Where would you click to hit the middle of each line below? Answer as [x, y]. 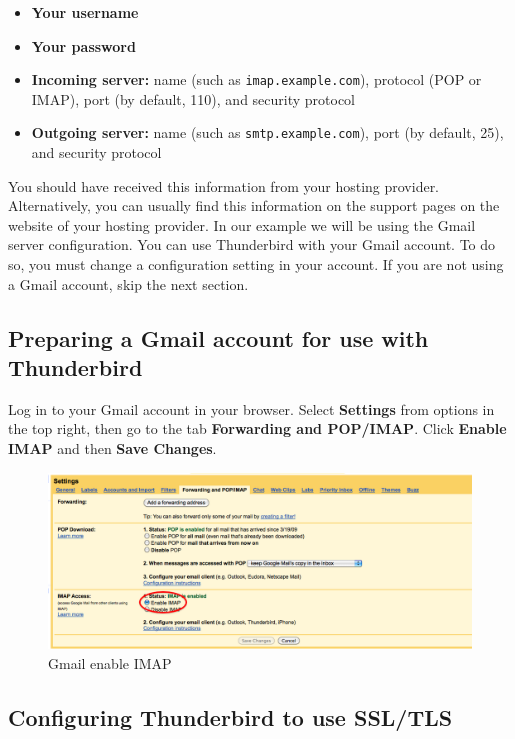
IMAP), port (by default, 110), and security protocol [193, 98]
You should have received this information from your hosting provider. [224, 185]
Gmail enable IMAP [110, 662]
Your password [83, 45]
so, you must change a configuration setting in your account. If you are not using [256, 264]
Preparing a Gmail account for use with [218, 337]
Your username [85, 12]
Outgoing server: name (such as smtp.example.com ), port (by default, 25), [267, 132]
